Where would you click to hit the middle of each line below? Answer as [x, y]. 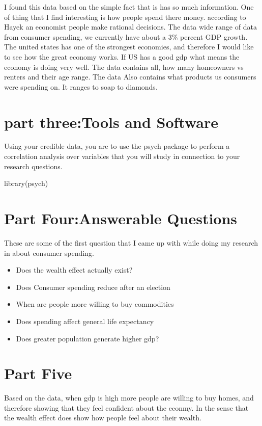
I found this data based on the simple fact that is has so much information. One [129, 7]
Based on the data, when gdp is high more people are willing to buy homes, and [129, 398]
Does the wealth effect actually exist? [74, 270]
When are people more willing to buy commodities [95, 304]
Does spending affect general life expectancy [85, 321]
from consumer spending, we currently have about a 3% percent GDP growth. [126, 36]
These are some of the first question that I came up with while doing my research [131, 242]
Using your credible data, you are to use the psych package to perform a [117, 146]
